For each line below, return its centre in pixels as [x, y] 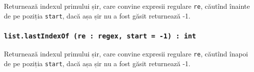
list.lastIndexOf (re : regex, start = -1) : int [100, 36]
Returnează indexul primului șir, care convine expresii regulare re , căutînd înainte [127, 6]
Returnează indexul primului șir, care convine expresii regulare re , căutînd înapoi [126, 54]
